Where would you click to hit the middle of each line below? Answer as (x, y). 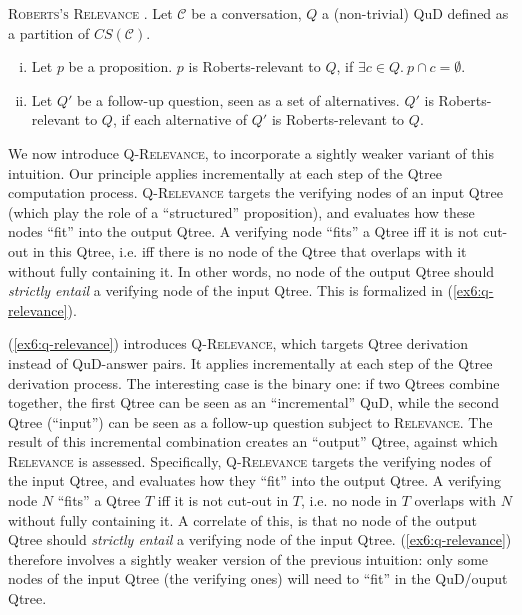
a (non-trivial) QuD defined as (415, 13)
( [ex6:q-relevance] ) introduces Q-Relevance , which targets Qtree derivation (238, 343)
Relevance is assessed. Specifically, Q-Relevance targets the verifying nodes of (249, 460)
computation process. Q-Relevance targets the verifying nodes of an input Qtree (256, 192)
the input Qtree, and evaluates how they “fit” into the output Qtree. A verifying (254, 480)
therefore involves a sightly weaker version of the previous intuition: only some (248, 558)
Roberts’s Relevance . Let (90, 13)
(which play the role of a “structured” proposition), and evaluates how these (241, 211)
